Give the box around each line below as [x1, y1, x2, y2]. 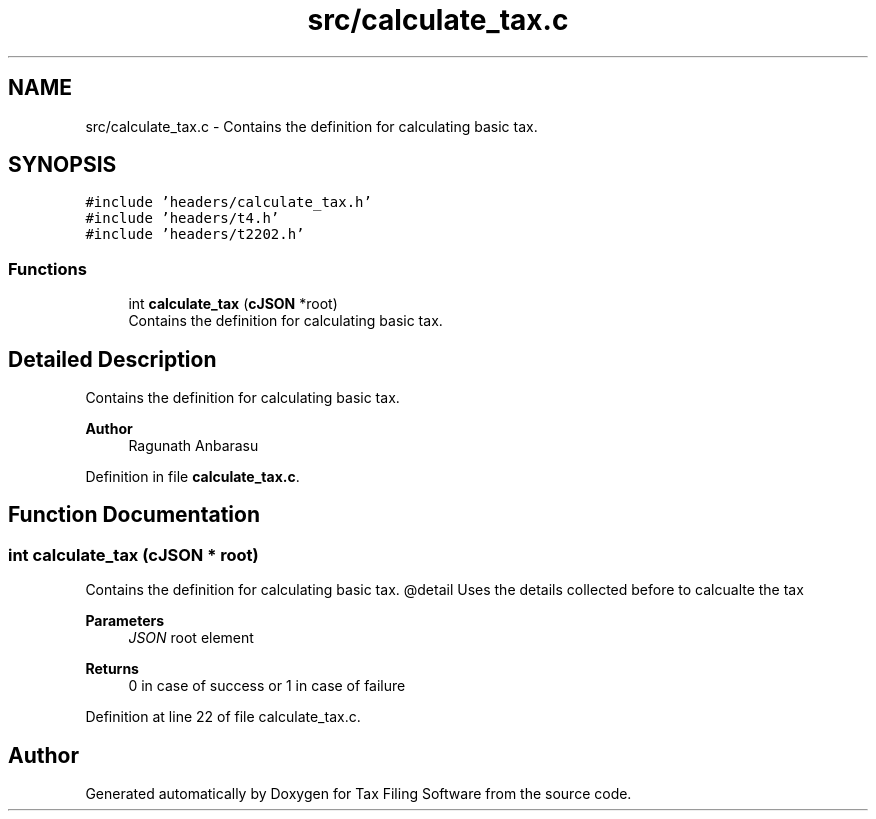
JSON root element [128, 629, 254, 647]
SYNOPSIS [8, 152, 117, 178]
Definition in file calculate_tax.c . [85, 468, 300, 486]
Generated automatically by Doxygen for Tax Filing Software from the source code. [85, 785, 632, 803]
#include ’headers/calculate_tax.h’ [85, 194, 372, 211]
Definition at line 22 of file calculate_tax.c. [85, 708, 361, 726]
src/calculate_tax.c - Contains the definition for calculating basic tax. [85, 117, 538, 135]
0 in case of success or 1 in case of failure [128, 677, 406, 695]
